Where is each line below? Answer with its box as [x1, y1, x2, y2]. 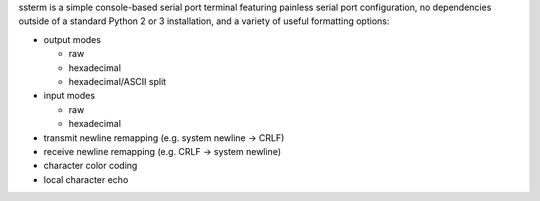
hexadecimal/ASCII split [68, 75, 167, 87]
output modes [43, 33, 102, 45]
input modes [43, 90, 95, 102]
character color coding [43, 160, 138, 172]
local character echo [43, 173, 129, 185]
